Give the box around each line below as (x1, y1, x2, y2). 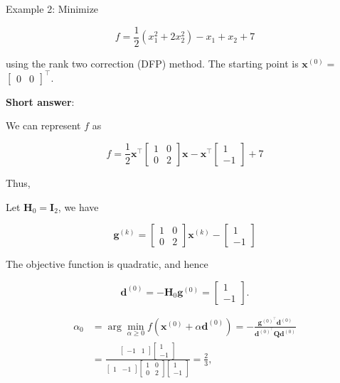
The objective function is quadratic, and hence (6, 257, 208, 271)
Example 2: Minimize (6, 1, 99, 16)
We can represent (6, 118, 81, 133)
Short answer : (6, 94, 75, 109)
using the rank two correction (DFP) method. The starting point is (6, 55, 299, 70)
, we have (58, 199, 99, 214)
